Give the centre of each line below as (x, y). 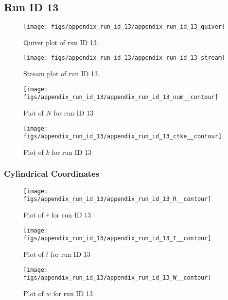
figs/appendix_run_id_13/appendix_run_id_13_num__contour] (121, 97)
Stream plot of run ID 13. (62, 74)
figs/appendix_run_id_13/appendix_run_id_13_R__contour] (117, 199)
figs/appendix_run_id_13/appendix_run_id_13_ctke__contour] (123, 137)
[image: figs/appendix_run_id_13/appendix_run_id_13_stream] (124, 58)
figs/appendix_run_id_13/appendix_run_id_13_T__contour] (117, 239)
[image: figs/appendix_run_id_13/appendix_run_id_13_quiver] (124, 27)
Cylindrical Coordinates (52, 174)
